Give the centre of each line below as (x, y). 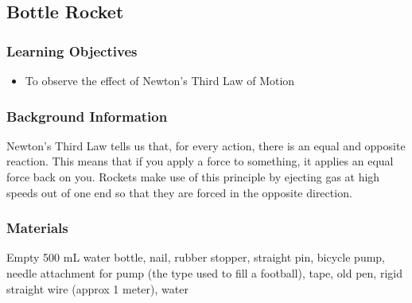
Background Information (87, 116)
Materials (37, 228)
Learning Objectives (72, 50)
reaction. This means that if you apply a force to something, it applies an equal (200, 161)
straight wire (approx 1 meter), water (97, 288)
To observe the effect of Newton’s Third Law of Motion (160, 80)
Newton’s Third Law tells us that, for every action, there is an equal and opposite (206, 145)
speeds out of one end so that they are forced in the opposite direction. (179, 192)
